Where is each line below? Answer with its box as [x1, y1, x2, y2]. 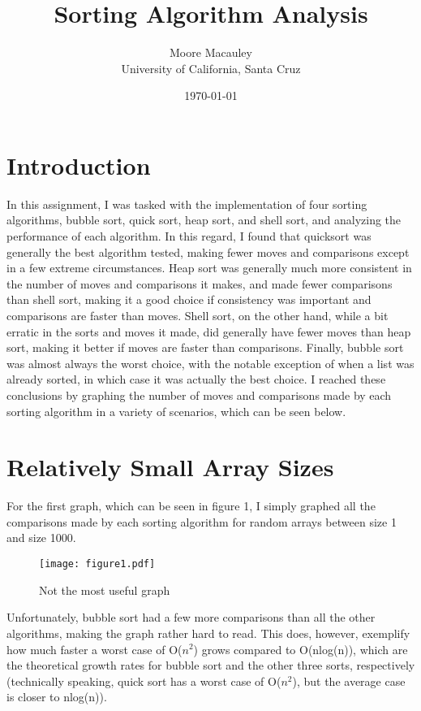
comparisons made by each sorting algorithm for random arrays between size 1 [6, 513, 397, 530]
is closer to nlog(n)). [6, 688, 107, 705]
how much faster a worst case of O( [6, 640, 183, 657]
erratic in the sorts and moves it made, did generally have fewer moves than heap [6, 323, 411, 340]
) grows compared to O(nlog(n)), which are [193, 640, 408, 657]
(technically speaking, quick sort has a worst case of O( [6, 672, 281, 689]
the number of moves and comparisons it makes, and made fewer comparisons [6, 275, 393, 292]
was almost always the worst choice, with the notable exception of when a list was [6, 354, 415, 371]
